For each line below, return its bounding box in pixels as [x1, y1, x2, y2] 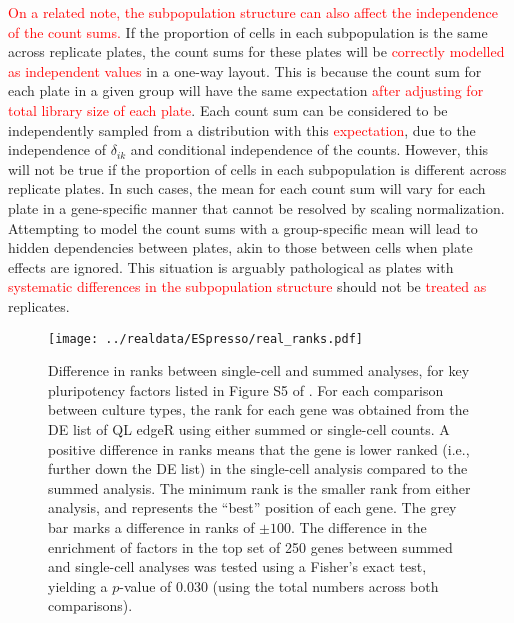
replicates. [8, 295, 70, 316]
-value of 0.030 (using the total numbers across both [119, 575, 439, 596]
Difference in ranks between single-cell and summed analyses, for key [48, 360, 470, 381]
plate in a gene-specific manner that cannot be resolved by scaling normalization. [8, 197, 505, 218]
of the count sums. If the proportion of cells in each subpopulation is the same [8, 21, 488, 42]
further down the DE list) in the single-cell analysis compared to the [48, 458, 468, 479]
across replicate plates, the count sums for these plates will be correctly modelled [8, 41, 505, 62]
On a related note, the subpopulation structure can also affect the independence [8, 2, 498, 22]
